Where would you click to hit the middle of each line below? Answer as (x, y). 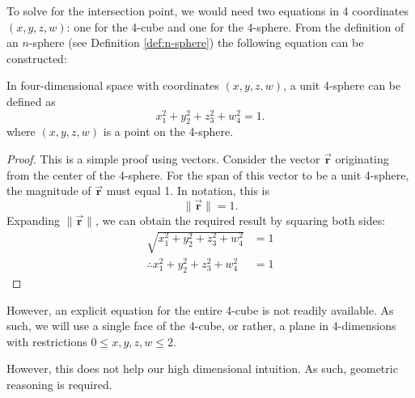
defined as (31, 101)
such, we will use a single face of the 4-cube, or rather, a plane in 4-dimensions (201, 326)
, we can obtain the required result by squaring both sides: (240, 220)
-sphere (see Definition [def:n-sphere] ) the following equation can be (196, 42)
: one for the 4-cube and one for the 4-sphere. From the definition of (235, 26)
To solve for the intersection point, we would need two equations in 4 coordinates (208, 11)
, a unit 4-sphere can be (342, 85)
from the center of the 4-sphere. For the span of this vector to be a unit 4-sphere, (208, 174)
